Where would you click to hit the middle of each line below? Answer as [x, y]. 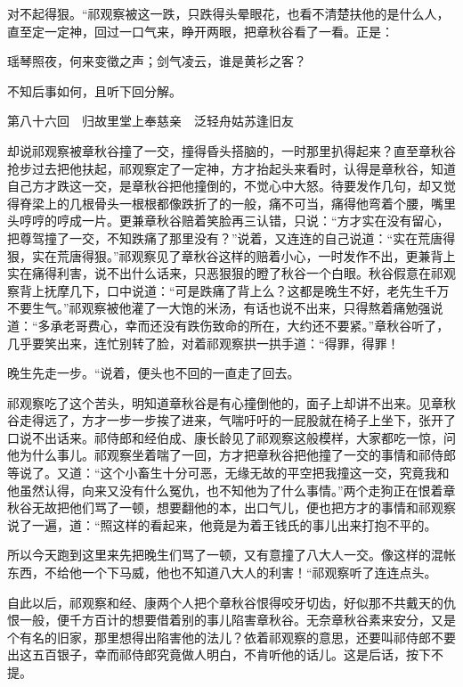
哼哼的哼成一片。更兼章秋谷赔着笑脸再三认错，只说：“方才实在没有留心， [234, 221]
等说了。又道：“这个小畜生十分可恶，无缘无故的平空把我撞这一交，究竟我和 [228, 473]
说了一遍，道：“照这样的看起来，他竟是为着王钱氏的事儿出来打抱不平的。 [222, 524]
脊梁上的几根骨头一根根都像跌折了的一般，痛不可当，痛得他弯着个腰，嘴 [231, 203]
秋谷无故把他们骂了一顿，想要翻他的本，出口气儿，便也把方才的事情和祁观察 [231, 507]
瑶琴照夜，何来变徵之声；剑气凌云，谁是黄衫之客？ [157, 61]
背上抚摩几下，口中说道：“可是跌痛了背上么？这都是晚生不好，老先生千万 [234, 290]
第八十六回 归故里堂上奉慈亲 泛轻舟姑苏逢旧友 [150, 121]
